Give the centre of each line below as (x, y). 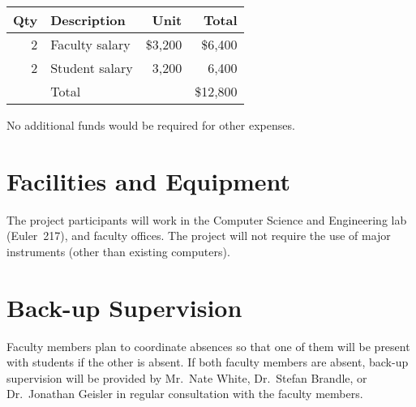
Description (88, 20)
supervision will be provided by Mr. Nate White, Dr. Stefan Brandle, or (187, 377)
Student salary (92, 68)
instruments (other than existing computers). (118, 251)
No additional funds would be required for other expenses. (151, 125)
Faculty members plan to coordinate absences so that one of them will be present (208, 346)
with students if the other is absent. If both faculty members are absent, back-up (208, 362)
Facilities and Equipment (149, 180)
